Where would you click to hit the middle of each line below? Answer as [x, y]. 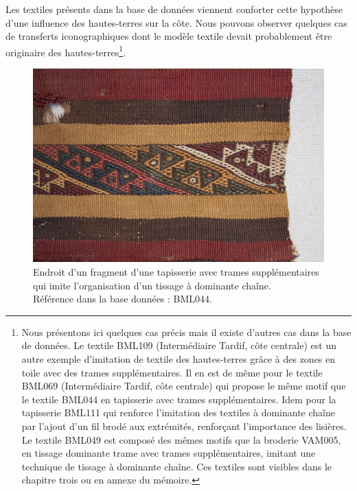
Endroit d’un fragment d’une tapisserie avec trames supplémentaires [176, 272]
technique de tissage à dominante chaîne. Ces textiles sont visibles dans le [177, 466]
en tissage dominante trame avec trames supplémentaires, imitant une [169, 453]
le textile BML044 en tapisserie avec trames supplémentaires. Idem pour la [179, 399]
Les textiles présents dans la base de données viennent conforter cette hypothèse [174, 9]
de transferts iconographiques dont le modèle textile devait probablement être [169, 36]
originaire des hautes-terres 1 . [66, 51]
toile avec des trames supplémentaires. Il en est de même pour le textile [172, 372]
